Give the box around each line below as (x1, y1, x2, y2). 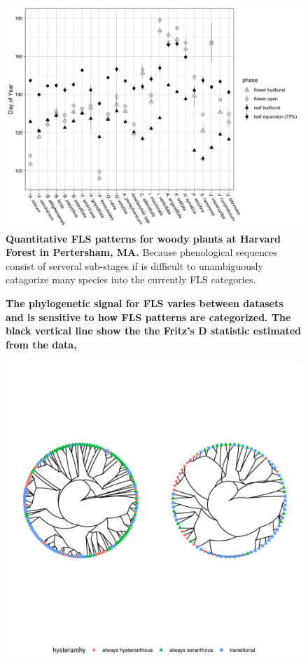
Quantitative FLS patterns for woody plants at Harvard (6, 231, 281, 245)
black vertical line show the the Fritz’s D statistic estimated (6, 323, 302, 338)
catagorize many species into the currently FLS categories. (6, 272, 256, 287)
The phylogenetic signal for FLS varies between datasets (6, 295, 283, 310)
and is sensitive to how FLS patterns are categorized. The (6, 309, 291, 324)
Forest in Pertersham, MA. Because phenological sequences (6, 245, 277, 259)
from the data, (6, 337, 77, 351)
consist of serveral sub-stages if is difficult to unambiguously (6, 258, 263, 273)
